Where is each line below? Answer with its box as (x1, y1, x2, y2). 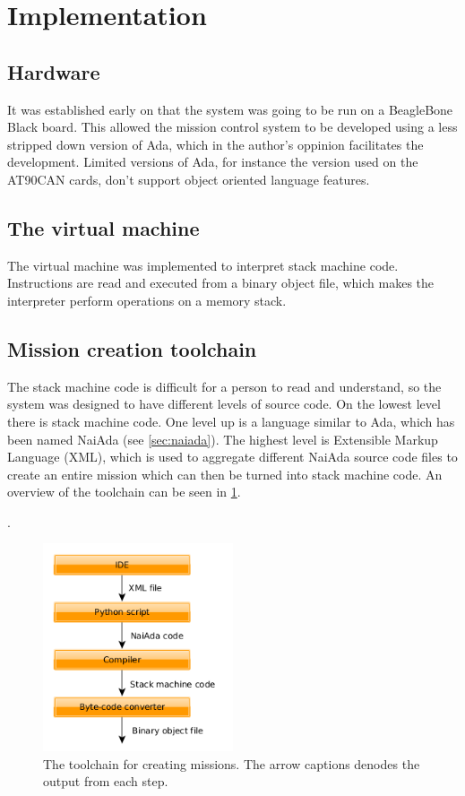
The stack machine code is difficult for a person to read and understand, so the (7, 376, 442, 395)
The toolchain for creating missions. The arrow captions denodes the (43, 754, 420, 773)
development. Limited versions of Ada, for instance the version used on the (7, 152, 418, 171)
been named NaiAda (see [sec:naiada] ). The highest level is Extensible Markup (7, 429, 438, 448)
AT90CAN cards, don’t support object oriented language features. (7, 169, 370, 188)
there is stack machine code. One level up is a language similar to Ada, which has (7, 411, 455, 430)
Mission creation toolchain (7, 334, 257, 362)
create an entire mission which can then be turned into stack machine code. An (7, 464, 443, 483)
